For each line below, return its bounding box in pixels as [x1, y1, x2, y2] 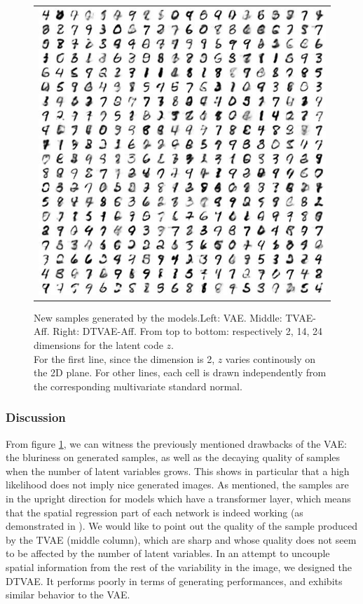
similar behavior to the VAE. [6, 587, 130, 602]
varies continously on [225, 351, 316, 366]
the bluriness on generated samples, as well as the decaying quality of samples [6, 450, 341, 465]
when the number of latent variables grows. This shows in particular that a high [6, 463, 350, 478]
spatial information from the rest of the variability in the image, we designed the [6, 559, 352, 574]
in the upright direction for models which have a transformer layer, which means [6, 491, 351, 505]
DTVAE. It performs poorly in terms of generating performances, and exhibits [6, 573, 343, 588]
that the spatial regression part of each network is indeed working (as [6, 505, 303, 519]
